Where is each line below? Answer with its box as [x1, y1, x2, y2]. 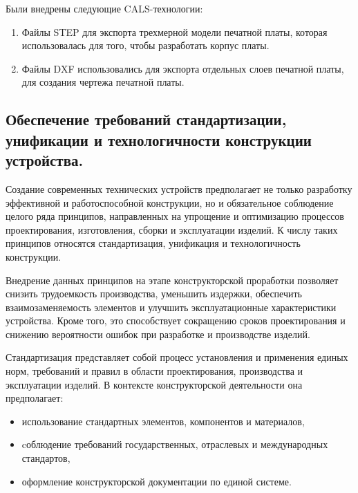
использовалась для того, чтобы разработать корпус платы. [21, 38, 270, 53]
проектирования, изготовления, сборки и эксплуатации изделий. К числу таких [6, 222, 338, 236]
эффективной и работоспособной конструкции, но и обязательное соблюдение [6, 195, 334, 210]
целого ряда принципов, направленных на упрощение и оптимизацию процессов [6, 209, 344, 223]
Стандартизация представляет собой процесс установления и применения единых [6, 350, 348, 364]
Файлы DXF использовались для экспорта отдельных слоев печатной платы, [21, 61, 344, 75]
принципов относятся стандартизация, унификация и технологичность [6, 236, 301, 250]
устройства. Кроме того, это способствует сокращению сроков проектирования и [6, 313, 346, 328]
